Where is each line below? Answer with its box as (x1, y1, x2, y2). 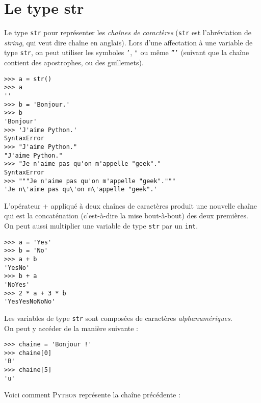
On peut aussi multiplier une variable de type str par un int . (4, 220, 198, 231)
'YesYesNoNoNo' (4, 298, 56, 306)
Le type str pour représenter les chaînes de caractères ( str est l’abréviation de (4, 27, 252, 38)
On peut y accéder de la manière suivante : (4, 322, 139, 333)
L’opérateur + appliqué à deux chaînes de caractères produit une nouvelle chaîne (4, 200, 257, 211)
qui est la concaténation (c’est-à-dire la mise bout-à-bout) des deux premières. (4, 210, 248, 221)
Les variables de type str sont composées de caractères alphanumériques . (4, 312, 232, 323)
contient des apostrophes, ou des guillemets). (4, 57, 144, 68)
